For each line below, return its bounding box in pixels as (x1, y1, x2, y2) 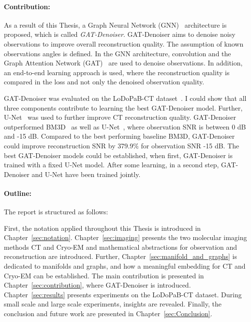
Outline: (4, 188, 32, 198)
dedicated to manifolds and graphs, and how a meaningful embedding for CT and (4, 261, 246, 271)
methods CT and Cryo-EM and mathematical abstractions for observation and (4, 241, 237, 252)
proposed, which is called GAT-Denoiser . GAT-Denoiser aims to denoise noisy (4, 29, 236, 39)
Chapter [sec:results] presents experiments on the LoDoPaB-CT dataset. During (4, 289, 242, 299)
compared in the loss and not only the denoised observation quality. (4, 77, 205, 87)
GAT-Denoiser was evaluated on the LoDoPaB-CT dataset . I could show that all (4, 93, 247, 103)
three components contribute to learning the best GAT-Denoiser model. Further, (4, 102, 243, 113)
